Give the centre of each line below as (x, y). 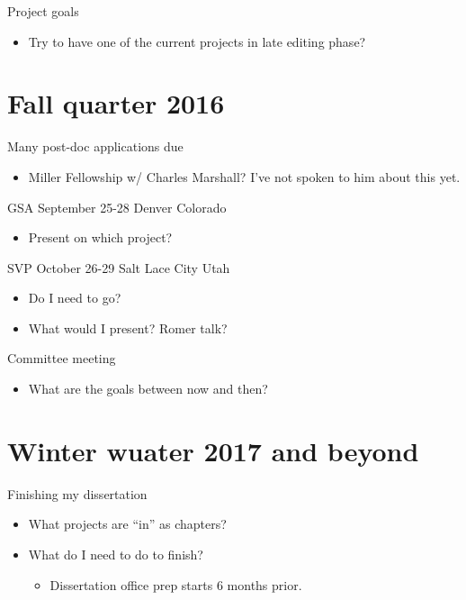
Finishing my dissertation (77, 493)
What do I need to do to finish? (116, 554)
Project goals (43, 11)
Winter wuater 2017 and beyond (213, 450)
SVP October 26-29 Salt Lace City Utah (119, 267)
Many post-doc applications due (95, 146)
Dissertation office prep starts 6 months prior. (176, 584)
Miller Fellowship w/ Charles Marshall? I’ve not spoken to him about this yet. (244, 176)
